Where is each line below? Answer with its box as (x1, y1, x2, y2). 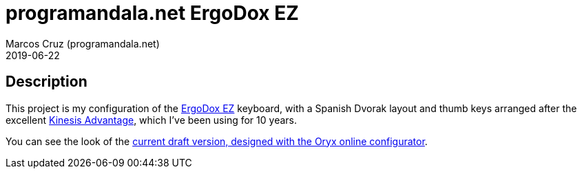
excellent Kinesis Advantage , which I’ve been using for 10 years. (6, 113, 297, 126)
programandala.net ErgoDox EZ (6, 1, 299, 25)
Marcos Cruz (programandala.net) (6, 37, 160, 50)
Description (6, 73, 87, 91)
